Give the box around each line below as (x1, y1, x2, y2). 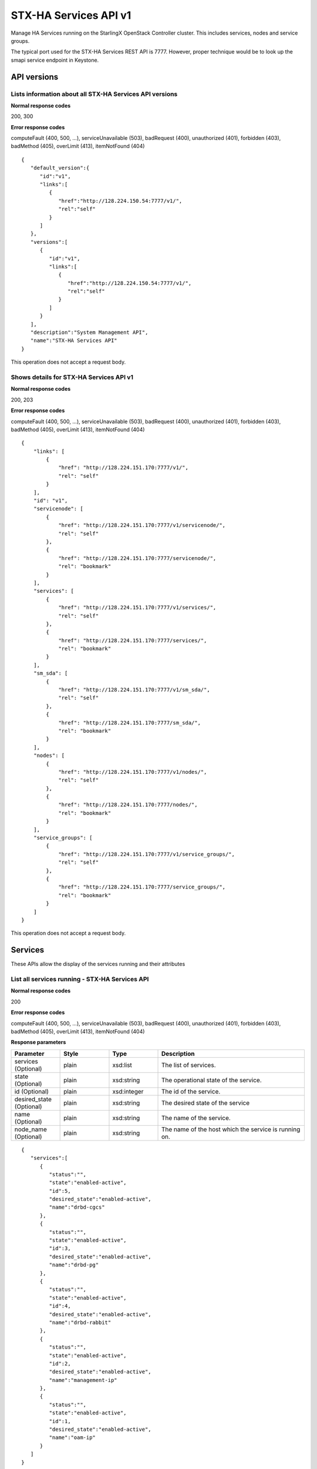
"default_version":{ (30, 165, 90, 172)
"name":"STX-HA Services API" (30, 337, 117, 344)
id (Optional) (14, 1087, 49, 1095)
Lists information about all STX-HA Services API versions (11, 90, 178, 98)
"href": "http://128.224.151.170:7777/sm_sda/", (58, 719, 201, 726)
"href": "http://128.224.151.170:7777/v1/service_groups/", (58, 851, 235, 857)
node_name (14, 1125, 47, 1133)
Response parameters (11, 1039, 66, 1046)
